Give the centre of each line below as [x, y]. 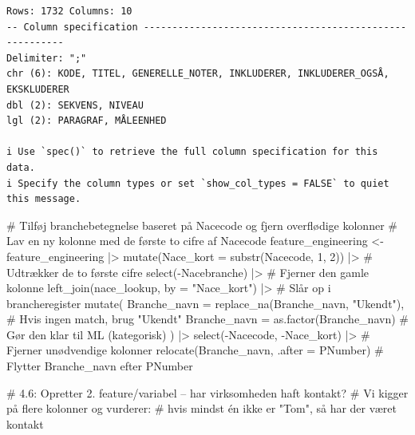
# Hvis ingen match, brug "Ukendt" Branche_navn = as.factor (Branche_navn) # [207, 319]
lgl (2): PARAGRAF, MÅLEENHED [87, 121]
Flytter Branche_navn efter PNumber [100, 366]
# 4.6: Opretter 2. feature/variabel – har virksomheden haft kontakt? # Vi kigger [207, 392]
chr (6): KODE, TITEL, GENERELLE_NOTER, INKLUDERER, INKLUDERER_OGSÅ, [198, 74]
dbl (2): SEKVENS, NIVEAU [75, 105]
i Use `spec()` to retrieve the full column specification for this [192, 152]
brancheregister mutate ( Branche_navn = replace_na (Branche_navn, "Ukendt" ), [206, 303]
